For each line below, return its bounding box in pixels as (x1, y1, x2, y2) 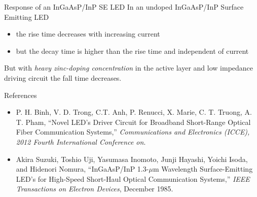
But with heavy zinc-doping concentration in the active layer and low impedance (4, 62, 253, 73)
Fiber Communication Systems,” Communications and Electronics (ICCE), (16, 126, 250, 137)
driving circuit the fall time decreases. (4, 72, 122, 83)
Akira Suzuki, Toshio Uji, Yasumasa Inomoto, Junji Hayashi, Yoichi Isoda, (16, 153, 248, 164)
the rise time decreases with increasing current (16, 28, 160, 39)
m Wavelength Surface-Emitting (153, 163, 253, 174)
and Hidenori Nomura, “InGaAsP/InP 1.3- (16, 163, 149, 174)
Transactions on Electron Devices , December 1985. (16, 183, 173, 194)
